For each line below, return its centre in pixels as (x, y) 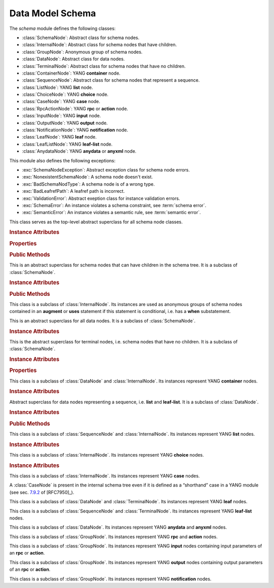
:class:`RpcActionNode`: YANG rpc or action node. (75, 109)
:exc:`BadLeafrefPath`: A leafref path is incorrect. (74, 191)
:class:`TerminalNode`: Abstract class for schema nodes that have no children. (104, 66)
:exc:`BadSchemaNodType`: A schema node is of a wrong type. (88, 184)
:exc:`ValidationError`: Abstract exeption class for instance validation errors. (101, 198)
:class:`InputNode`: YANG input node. (61, 116)
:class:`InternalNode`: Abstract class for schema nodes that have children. (99, 45)
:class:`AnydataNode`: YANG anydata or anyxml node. (79, 151)
